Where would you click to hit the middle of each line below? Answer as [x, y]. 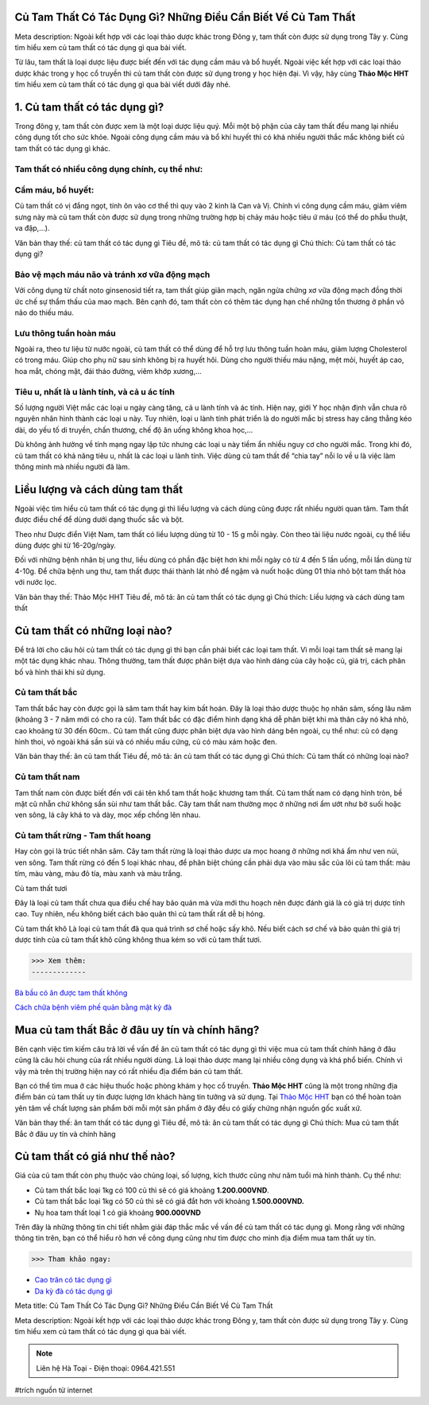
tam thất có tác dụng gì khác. [63, 148]
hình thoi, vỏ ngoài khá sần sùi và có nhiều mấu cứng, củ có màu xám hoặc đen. [146, 741]
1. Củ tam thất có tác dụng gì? [89, 107]
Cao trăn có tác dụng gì [73, 1280]
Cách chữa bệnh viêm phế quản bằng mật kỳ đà [93, 1007]
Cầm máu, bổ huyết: [54, 190]
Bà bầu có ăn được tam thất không [71, 992]
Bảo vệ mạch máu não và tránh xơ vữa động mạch [112, 274]
